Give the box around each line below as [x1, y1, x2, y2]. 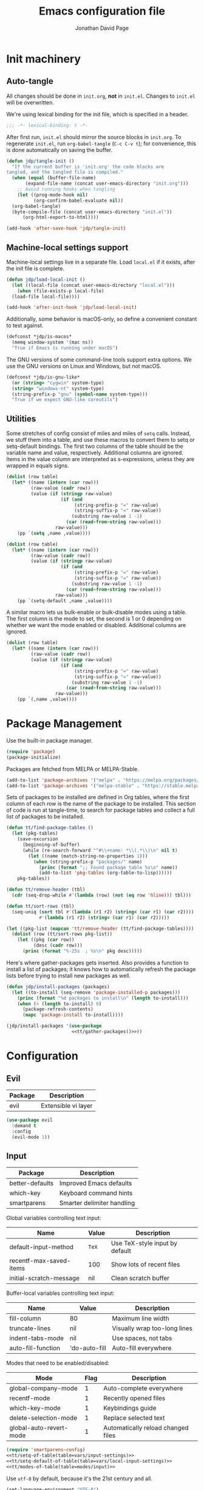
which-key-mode [9, 1404, 61, 1412]
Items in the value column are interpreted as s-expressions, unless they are [6, 456, 195, 463]
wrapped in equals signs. [6, 462, 69, 469]
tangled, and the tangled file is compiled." [6, 169, 123, 176]
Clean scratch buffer [110, 1274, 170, 1283]
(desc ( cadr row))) [33, 942, 83, 949]
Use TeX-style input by [110, 1239, 178, 1248]
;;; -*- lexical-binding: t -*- [6, 122, 88, 128]
